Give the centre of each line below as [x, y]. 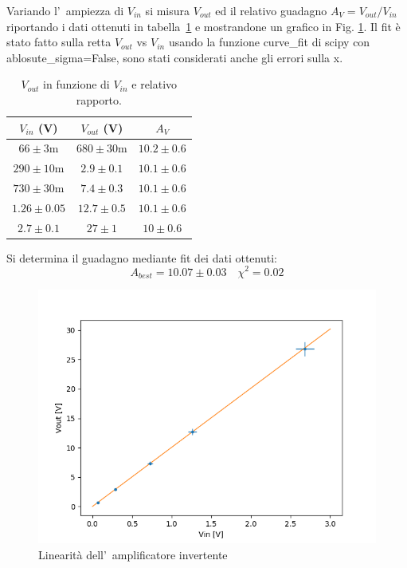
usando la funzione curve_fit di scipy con [269, 42]
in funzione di [76, 84]
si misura [168, 10]
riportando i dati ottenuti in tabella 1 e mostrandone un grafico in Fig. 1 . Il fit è [203, 26]
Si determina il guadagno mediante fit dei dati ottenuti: [142, 257]
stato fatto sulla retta [59, 42]
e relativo [155, 84]
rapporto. [99, 99]
